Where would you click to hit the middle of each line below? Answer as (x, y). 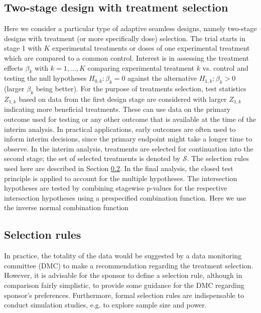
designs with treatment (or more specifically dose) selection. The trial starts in (125, 38)
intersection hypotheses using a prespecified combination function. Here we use (125, 197)
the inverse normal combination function (66, 207)
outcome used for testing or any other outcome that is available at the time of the (130, 119)
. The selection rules (218, 158)
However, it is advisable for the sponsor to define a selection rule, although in (123, 275)
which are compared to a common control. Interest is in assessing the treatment (126, 57)
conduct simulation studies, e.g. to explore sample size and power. (105, 305)
